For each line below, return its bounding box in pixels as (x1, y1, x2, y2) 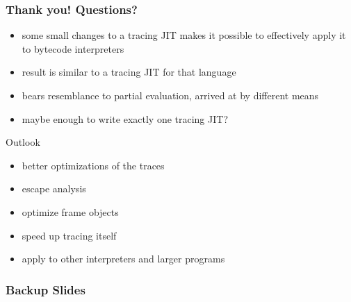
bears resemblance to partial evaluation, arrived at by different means (22, 88, 319, 102)
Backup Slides (6, 280, 85, 298)
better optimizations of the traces (22, 158, 165, 172)
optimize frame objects (22, 204, 119, 219)
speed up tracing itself (22, 228, 117, 242)
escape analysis (22, 181, 86, 196)
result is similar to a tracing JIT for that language (22, 65, 236, 79)
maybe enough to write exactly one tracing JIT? (22, 111, 228, 126)
